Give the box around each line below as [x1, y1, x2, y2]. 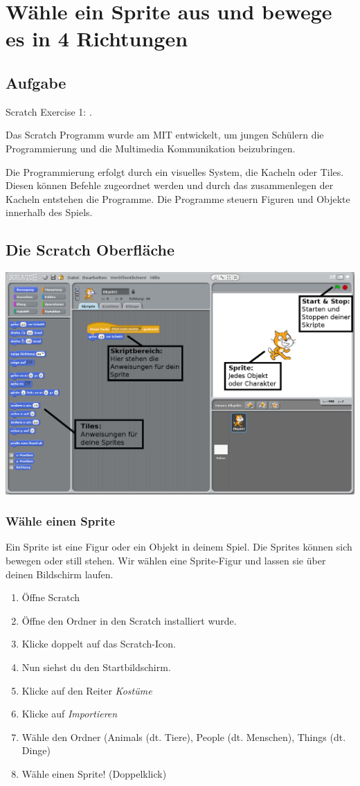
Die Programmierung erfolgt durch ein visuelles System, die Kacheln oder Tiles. [6, 164, 344, 179]
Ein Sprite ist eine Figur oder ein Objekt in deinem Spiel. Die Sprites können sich [6, 539, 352, 554]
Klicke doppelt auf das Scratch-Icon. [21, 636, 176, 651]
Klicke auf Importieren [21, 706, 118, 721]
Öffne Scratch [21, 590, 80, 605]
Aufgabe [6, 71, 66, 93]
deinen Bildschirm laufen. [6, 566, 114, 581]
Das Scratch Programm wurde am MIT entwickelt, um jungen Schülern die [6, 127, 324, 142]
